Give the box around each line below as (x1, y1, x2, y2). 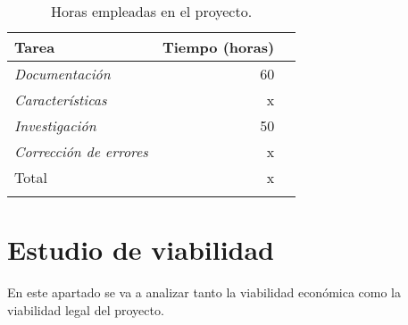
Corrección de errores (14, 141, 148, 162)
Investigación (14, 115, 96, 136)
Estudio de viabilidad (7, 231, 275, 268)
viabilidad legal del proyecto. (7, 300, 164, 319)
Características (14, 89, 107, 110)
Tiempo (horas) (162, 37, 275, 57)
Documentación (14, 63, 111, 84)
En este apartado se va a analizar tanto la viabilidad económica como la (7, 283, 402, 302)
